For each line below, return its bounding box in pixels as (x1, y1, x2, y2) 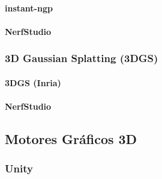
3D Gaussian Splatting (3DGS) (5, 51, 158, 66)
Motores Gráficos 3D (5, 129, 137, 148)
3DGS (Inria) (5, 76, 61, 89)
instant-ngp (5, 1, 53, 14)
